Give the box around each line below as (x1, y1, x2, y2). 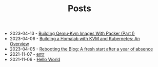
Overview (9, 41, 29, 47)
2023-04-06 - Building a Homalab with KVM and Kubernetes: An (9, 36, 140, 42)
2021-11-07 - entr (9, 51, 45, 57)
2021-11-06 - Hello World (9, 57, 60, 63)
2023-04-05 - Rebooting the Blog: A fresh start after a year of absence (9, 46, 153, 52)
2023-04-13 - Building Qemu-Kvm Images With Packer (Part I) (9, 30, 135, 37)
